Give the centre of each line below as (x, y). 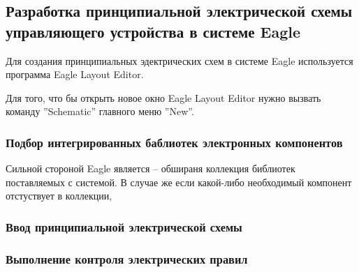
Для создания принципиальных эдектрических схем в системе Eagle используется (179, 60)
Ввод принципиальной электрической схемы (124, 226)
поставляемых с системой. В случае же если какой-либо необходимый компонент (179, 182)
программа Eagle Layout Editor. (75, 74)
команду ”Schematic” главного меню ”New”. (100, 111)
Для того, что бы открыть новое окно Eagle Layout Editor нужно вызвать (163, 97)
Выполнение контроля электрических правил (127, 258)
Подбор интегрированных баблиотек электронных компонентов (174, 142)
